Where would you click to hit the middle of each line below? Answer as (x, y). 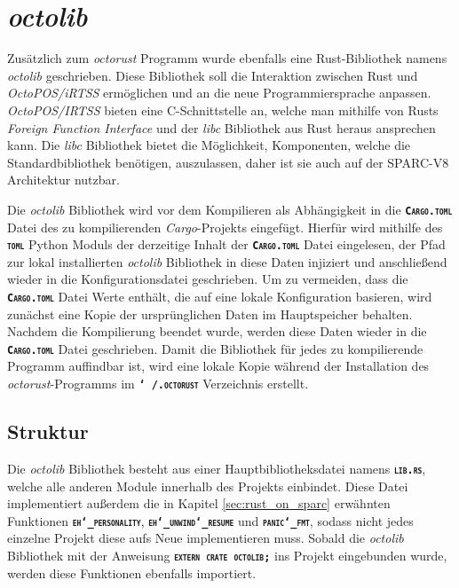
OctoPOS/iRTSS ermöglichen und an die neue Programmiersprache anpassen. (219, 93)
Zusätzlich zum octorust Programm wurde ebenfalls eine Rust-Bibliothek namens (227, 58)
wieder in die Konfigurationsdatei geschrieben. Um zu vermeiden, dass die (208, 279)
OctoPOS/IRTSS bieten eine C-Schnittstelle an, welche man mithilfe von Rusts (223, 110)
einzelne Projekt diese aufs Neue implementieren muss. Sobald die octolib (206, 538)
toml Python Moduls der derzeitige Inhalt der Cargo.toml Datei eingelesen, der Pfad (226, 244)
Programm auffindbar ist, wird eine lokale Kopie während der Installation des (218, 366)
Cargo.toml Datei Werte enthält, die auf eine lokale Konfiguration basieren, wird (220, 296)
